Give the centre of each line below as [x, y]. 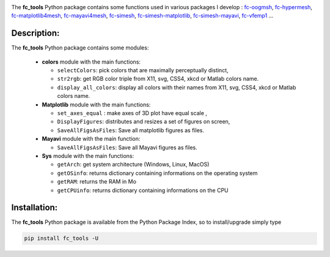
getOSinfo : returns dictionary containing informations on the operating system [157, 173]
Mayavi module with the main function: [91, 139]
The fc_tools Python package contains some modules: [80, 48]
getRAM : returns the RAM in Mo [97, 182]
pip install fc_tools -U [61, 238]
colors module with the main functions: [91, 62]
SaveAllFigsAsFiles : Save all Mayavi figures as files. [127, 147]
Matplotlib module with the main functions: [96, 105]
